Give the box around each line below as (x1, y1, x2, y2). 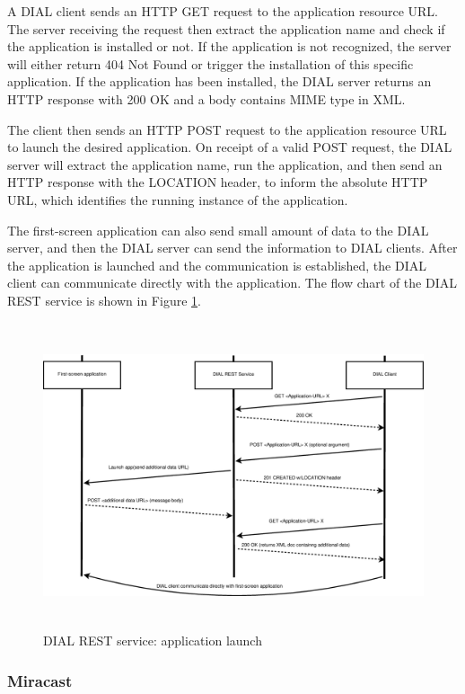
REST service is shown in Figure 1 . (7, 290, 201, 309)
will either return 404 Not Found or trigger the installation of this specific (7, 54, 414, 73)
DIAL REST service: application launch (43, 631, 262, 650)
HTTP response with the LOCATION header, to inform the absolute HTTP (7, 173, 428, 191)
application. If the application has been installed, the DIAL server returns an (7, 72, 432, 91)
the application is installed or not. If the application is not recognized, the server (7, 37, 452, 56)
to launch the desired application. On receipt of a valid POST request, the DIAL (7, 138, 452, 156)
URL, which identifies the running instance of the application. (7, 190, 348, 209)
